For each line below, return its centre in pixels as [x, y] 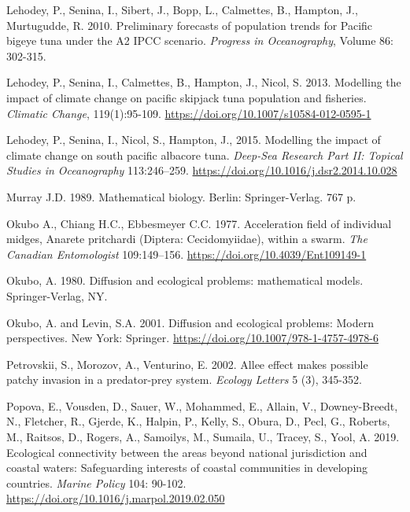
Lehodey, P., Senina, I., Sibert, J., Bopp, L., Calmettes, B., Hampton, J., [182, 9]
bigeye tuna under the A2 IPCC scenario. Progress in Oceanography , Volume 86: [200, 41]
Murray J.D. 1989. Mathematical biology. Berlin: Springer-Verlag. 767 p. [181, 196]
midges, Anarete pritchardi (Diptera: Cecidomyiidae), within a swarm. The [187, 239]
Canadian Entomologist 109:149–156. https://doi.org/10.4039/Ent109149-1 [187, 254]
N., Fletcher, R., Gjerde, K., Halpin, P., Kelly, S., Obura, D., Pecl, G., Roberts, [198, 421]
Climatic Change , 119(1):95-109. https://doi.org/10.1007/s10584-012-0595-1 [189, 113]
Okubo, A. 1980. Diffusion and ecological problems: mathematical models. [185, 280]
